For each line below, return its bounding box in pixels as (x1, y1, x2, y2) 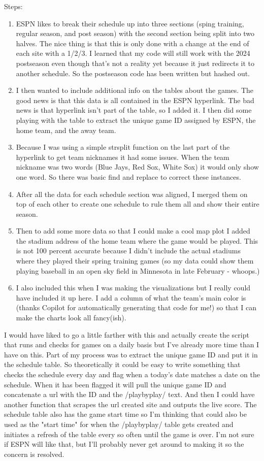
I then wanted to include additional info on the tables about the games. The (16, 85, 254, 95)
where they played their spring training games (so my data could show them (16, 255, 254, 266)
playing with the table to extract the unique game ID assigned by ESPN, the (16, 114, 256, 125)
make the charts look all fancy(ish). (16, 312, 126, 323)
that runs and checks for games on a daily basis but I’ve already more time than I (4, 339, 259, 350)
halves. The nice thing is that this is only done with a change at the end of (16, 38, 249, 48)
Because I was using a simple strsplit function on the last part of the (16, 142, 230, 152)
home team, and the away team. (16, 124, 116, 135)
